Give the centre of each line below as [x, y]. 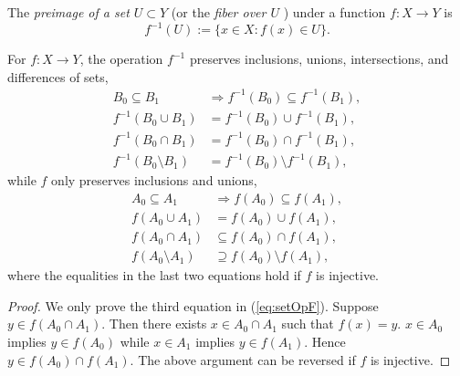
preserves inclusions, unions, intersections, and [319, 59]
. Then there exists [154, 324]
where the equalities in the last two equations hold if [154, 275]
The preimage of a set [68, 12]
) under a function [335, 12]
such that [308, 324]
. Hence [325, 341]
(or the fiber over [219, 12]
